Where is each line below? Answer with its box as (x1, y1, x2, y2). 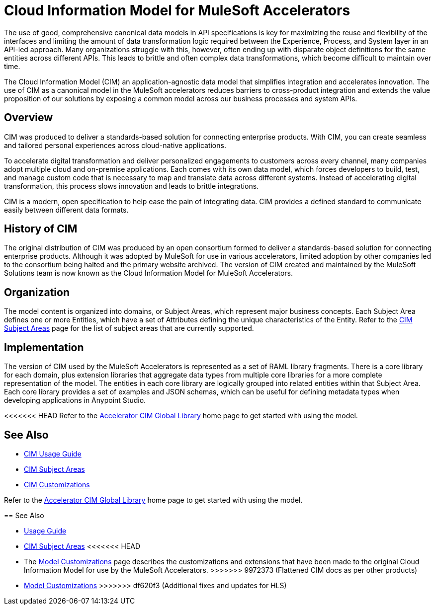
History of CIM (4, 223, 78, 235)
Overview (4, 111, 53, 124)
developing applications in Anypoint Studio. (4, 396, 146, 405)
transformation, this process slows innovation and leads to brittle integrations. (4, 181, 259, 190)
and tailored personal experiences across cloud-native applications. (4, 141, 226, 150)
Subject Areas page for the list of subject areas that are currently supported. (4, 324, 254, 333)
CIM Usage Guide (24, 449, 82, 458)
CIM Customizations (24, 480, 90, 489)
